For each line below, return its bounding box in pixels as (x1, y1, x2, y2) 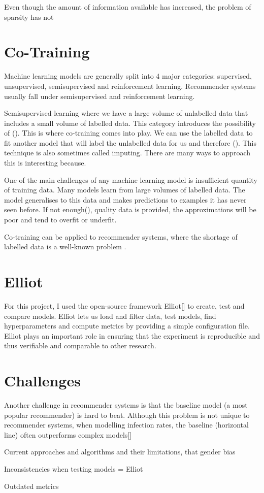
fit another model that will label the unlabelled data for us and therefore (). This (4, 137, 256, 148)
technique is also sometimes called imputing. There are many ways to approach (4, 147, 251, 158)
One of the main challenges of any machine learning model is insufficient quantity (4, 174, 257, 185)
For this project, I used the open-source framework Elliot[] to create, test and (4, 300, 245, 311)
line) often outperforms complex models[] (4, 429, 132, 440)
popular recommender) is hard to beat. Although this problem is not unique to (4, 409, 250, 420)
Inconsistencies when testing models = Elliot (4, 464, 143, 474)
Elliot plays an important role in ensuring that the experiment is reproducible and (4, 330, 260, 341)
